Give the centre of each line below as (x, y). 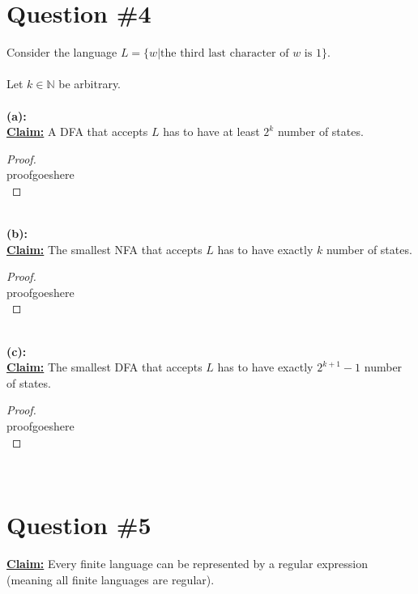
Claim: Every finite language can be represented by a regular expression (187, 563)
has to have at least (211, 132)
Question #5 (79, 524)
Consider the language (62, 52)
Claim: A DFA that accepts (77, 132)
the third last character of (225, 54)
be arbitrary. (90, 84)
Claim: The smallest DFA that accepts (104, 367)
